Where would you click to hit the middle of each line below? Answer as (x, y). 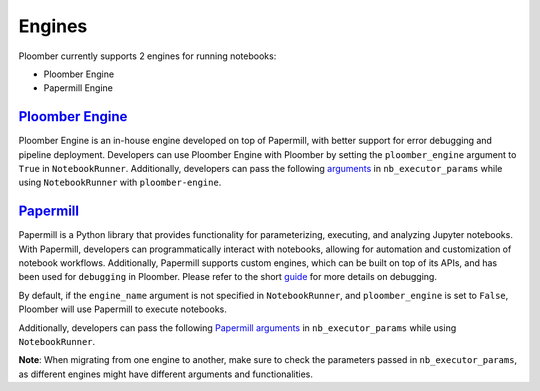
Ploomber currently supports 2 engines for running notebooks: (147, 56)
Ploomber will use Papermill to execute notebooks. (122, 309)
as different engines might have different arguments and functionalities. (166, 374)
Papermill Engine (78, 88)
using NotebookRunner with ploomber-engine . (120, 182)
